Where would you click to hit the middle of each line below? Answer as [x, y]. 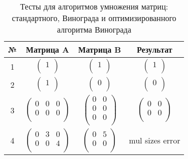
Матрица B [100, 49]
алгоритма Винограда [94, 29]
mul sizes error [155, 140]
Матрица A [47, 49]
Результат [155, 49]
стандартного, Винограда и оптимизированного [94, 18]
